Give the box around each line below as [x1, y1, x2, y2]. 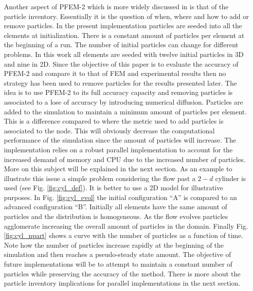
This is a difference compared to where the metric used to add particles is [4, 116, 224, 126]
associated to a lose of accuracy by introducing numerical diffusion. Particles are [4, 96, 243, 107]
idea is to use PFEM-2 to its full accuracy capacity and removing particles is [4, 87, 233, 97]
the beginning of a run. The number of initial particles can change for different [4, 39, 238, 50]
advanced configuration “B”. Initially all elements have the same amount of [4, 201, 227, 212]
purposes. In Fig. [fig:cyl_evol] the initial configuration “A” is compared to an [4, 192, 237, 202]
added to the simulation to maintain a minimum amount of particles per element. [4, 106, 247, 116]
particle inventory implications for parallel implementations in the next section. [4, 278, 240, 288]
